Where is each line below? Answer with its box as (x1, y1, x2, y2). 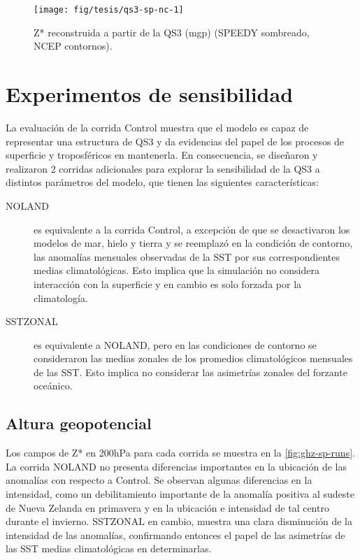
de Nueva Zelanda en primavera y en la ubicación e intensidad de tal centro (6, 500, 329, 515)
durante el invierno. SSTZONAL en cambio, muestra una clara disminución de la (6, 514, 352, 529)
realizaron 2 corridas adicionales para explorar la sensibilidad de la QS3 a (6, 161, 320, 175)
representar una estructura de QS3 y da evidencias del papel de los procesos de (6, 134, 345, 148)
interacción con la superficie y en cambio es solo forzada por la (34, 276, 302, 291)
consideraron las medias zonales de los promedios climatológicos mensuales (34, 351, 353, 366)
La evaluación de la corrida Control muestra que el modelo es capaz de (6, 120, 309, 134)
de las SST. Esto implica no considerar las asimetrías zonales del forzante (34, 364, 347, 379)
